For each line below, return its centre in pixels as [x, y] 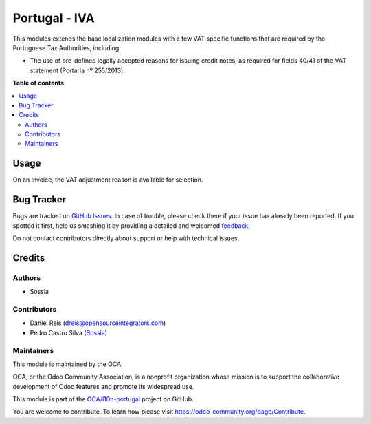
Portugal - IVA [54, 18]
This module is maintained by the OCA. [68, 364]
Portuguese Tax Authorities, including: [67, 47]
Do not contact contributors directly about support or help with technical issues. [126, 238]
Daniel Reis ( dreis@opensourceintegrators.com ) [98, 323]
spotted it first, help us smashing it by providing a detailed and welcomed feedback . [132, 225]
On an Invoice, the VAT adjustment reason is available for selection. [108, 180]
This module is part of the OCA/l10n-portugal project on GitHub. [103, 399]
